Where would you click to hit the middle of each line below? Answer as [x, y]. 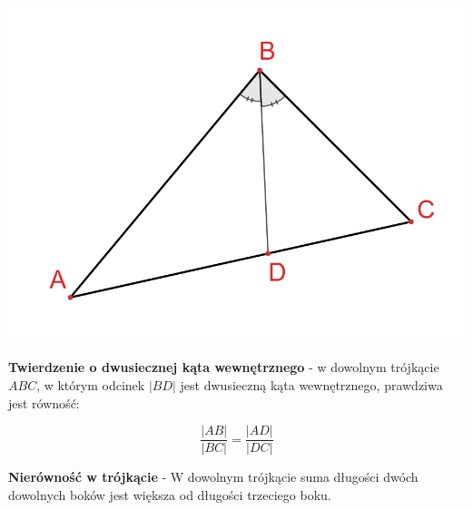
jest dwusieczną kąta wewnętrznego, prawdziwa [311, 384]
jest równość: [44, 402]
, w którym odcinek [91, 384]
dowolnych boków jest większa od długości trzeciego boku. [170, 494]
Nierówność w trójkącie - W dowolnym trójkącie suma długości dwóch [213, 477]
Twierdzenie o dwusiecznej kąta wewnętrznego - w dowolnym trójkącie [224, 367]
